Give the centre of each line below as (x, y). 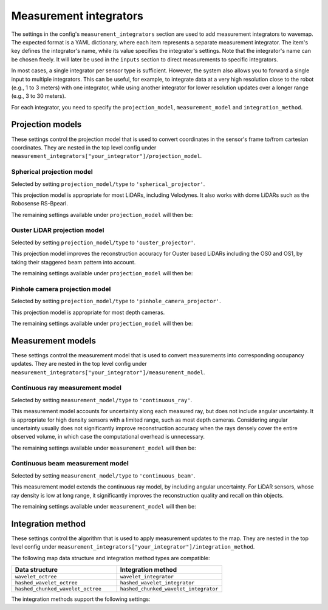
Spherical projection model (52, 172)
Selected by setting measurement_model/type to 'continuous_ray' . (102, 400)
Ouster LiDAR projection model (58, 230)
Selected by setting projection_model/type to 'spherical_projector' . (108, 184)
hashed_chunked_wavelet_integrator (169, 589)
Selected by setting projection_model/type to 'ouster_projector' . (103, 242)
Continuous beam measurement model (70, 464)
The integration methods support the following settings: (81, 599)
